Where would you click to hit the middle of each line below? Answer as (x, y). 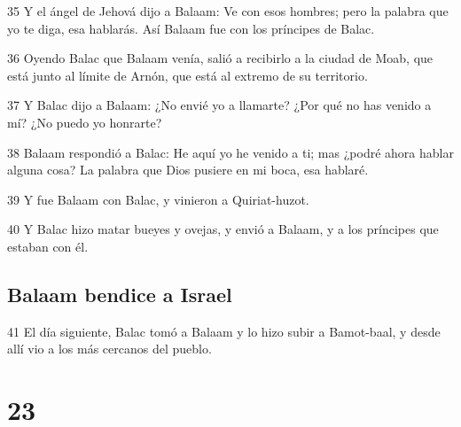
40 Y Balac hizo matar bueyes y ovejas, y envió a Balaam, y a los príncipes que (223, 229)
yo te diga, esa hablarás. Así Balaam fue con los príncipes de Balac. (191, 28)
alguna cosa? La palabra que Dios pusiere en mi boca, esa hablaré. (188, 170)
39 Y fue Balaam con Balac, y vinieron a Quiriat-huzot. (158, 199)
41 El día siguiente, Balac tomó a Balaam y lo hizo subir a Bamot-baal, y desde (224, 331)
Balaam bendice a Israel (120, 294)
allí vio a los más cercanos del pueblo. (109, 349)
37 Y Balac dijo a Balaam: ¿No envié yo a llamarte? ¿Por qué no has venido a (219, 105)
